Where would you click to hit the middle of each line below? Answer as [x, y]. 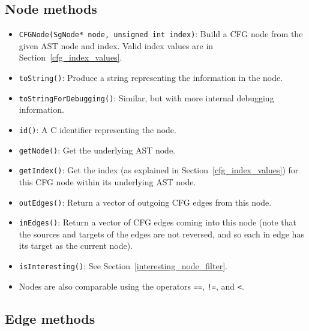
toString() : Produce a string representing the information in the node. [151, 78]
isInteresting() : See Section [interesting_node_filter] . [123, 266]
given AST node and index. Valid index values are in [116, 45]
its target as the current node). [76, 246]
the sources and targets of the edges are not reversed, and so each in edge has [161, 234]
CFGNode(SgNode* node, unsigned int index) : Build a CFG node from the [161, 34]
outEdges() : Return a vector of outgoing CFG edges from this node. [145, 202]
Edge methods [50, 318]
